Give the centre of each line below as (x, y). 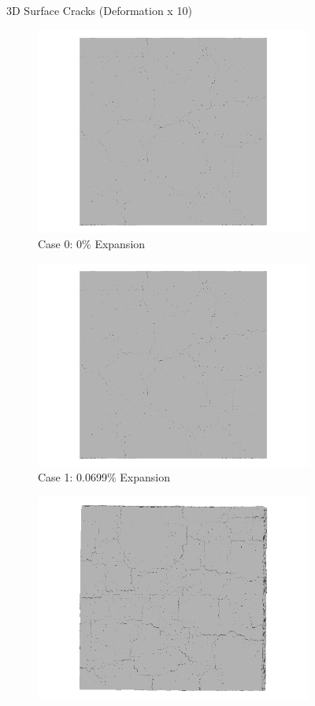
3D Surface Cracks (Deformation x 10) (99, 10)
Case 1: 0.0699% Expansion (104, 477)
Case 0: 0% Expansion (92, 244)
